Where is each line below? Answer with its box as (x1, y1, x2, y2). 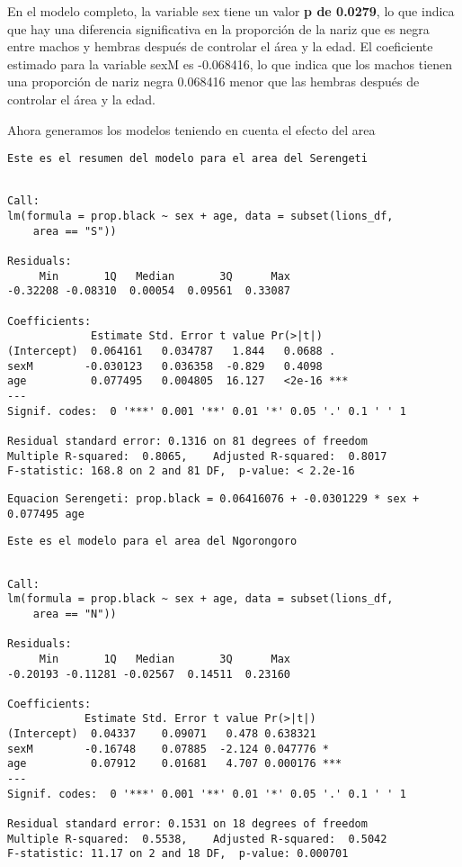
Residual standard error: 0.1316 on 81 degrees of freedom (7, 434, 368, 447)
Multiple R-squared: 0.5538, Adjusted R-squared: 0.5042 (7, 832, 387, 845)
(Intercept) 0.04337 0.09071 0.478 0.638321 (7, 727, 316, 741)
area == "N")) (32, 607, 117, 620)
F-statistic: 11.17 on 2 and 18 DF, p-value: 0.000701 (7, 847, 349, 861)
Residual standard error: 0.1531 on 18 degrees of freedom (7, 817, 368, 831)
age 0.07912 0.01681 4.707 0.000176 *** (7, 757, 342, 771)
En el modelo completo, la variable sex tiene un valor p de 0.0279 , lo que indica (7, 2, 455, 20)
